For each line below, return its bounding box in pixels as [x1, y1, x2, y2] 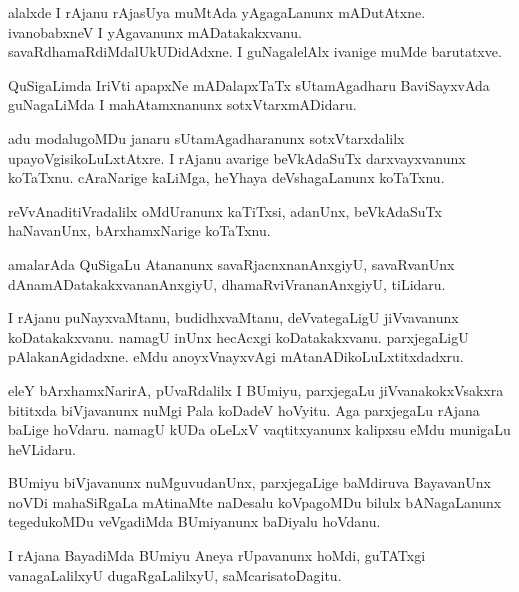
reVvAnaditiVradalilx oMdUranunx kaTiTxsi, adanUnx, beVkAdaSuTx [8, 200, 442, 221]
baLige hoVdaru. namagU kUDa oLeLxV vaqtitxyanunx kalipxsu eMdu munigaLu [8, 419, 511, 440]
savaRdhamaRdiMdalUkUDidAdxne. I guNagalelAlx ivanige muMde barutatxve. [8, 41, 502, 62]
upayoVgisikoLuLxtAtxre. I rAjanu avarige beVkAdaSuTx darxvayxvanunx [8, 147, 466, 168]
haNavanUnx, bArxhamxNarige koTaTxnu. [8, 220, 271, 241]
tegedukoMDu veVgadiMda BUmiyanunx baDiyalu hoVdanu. [8, 511, 381, 532]
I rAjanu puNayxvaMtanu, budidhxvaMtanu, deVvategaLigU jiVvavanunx [8, 307, 459, 328]
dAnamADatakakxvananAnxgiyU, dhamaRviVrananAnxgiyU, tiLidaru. [8, 273, 446, 294]
